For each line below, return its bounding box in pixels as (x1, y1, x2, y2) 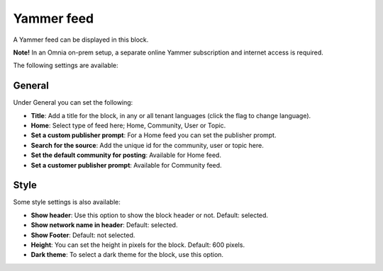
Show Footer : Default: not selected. (30, 231, 135, 239)
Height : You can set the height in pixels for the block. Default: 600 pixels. (30, 241, 245, 249)
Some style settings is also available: (13, 198, 121, 207)
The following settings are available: (13, 61, 118, 70)
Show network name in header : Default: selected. (30, 221, 178, 229)
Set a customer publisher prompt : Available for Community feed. (30, 161, 223, 169)
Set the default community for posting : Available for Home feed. (30, 151, 221, 159)
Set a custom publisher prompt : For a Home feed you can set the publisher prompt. (30, 131, 277, 139)
